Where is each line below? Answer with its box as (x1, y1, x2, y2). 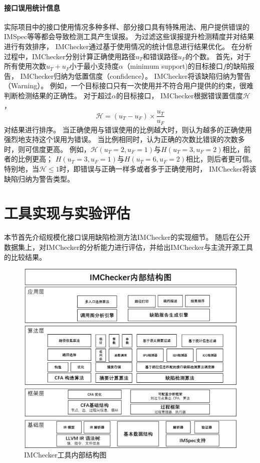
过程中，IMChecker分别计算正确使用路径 (4, 51, 136, 61)
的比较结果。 (4, 251, 46, 262)
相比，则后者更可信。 (186, 153, 256, 164)
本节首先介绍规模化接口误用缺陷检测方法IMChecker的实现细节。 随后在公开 (4, 232, 250, 242)
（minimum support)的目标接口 (123, 61, 223, 71)
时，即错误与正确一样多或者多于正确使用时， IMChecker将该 (59, 164, 256, 174)
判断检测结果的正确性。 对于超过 (4, 90, 112, 100)
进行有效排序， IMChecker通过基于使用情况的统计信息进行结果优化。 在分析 (4, 41, 252, 51)
